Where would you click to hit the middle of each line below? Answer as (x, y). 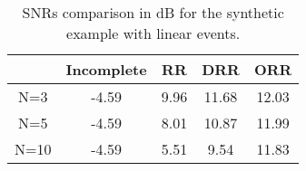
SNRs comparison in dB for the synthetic (153, 12)
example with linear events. (153, 33)
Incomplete (106, 69)
